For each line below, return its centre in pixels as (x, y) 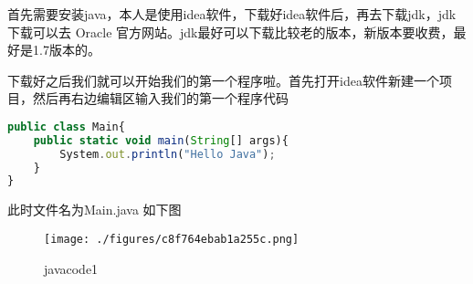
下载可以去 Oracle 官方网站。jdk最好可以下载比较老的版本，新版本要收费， (231, 32)
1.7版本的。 (66, 50)
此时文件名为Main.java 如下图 (95, 210)
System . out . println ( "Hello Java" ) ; (168, 154)
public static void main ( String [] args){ (161, 140)
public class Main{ (66, 126)
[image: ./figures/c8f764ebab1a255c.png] (172, 239)
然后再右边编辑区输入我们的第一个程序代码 (160, 98)
